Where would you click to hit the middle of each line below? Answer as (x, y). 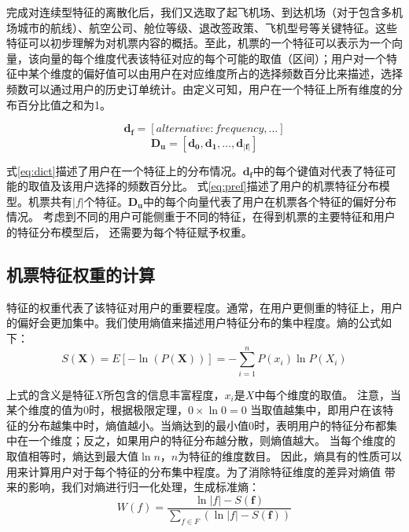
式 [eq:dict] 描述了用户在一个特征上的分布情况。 (125, 170)
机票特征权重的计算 (81, 274)
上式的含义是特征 (50, 394)
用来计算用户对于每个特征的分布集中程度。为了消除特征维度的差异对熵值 (193, 471)
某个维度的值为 (45, 410)
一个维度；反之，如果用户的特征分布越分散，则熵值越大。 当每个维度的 (212, 440)
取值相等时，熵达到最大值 (72, 456)
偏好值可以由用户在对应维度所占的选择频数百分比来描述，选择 (243, 73)
